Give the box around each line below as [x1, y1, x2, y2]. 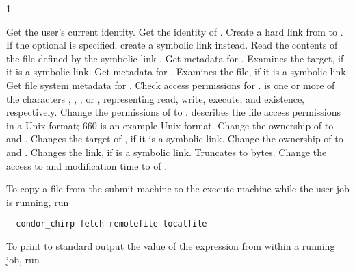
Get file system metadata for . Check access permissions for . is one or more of [6, 77, 335, 92]
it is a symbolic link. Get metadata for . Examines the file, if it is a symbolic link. [6, 64, 349, 79]
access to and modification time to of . [6, 158, 168, 172]
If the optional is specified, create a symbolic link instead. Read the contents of [6, 38, 338, 52]
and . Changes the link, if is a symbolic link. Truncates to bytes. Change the [6, 144, 327, 159]
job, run [6, 252, 40, 266]
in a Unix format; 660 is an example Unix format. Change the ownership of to [6, 118, 334, 132]
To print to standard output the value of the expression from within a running [6, 238, 335, 253]
